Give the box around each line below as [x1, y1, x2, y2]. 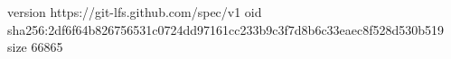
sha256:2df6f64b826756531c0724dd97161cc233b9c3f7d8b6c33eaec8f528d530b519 [7, 20, 445, 38]
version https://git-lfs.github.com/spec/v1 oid [7, 3, 262, 21]
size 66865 [7, 38, 63, 56]
